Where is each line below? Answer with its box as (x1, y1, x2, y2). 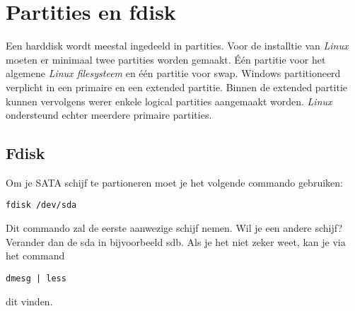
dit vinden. (6, 293, 53, 308)
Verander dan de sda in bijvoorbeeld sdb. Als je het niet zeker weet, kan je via (6, 234, 346, 249)
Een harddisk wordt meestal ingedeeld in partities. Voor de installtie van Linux (6, 38, 349, 53)
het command (6, 248, 65, 263)
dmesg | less (6, 273, 66, 283)
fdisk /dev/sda (6, 200, 77, 211)
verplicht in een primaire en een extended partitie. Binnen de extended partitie (6, 79, 348, 94)
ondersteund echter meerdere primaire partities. (6, 107, 212, 122)
